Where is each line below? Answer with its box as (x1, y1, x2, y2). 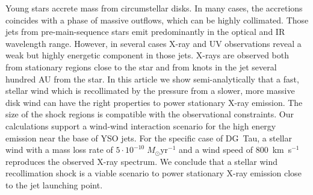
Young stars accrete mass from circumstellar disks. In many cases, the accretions (5, 2, 303, 14)
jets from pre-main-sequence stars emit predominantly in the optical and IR (5, 25, 285, 38)
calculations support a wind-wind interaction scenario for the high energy (5, 119, 276, 132)
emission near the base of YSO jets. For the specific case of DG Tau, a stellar (5, 131, 292, 144)
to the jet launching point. (5, 178, 103, 191)
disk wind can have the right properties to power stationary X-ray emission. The (5, 96, 303, 108)
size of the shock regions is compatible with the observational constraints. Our (5, 108, 294, 120)
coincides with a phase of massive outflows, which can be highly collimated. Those (5, 13, 309, 26)
